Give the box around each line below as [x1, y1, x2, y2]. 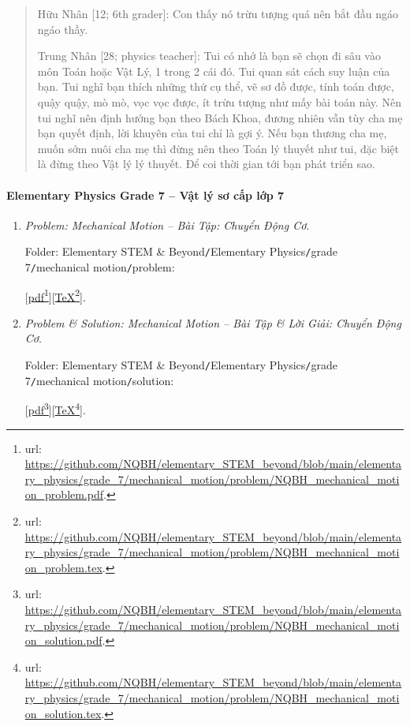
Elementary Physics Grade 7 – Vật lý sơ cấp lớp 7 [6, 186, 285, 203]
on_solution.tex [24, 705, 102, 721]
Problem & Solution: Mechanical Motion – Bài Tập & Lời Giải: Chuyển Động [24, 314, 401, 331]
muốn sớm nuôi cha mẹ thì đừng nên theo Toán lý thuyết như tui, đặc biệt [37, 140, 400, 156]
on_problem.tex [24, 559, 102, 575]
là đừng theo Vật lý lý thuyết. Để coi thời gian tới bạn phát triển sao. [37, 155, 375, 172]
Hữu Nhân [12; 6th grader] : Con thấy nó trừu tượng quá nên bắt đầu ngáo [37, 6, 398, 21]
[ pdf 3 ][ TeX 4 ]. [24, 399, 86, 418]
